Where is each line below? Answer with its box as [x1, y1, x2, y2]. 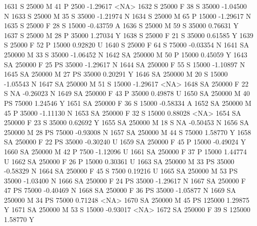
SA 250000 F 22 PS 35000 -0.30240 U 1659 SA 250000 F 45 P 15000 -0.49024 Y [4, 136, 246, 147]
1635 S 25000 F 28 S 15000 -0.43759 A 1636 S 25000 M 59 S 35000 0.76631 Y [4, 20, 239, 31]
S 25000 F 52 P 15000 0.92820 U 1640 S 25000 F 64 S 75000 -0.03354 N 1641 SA [4, 40, 249, 50]
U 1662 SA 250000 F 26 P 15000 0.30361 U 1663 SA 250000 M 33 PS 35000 [4, 156, 234, 166]
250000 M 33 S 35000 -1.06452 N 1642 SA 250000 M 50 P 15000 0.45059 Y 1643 [4, 49, 248, 59]
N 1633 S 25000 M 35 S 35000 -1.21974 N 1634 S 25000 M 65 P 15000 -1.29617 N [4, 10, 252, 21]
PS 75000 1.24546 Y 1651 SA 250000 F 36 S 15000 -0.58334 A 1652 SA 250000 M [4, 97, 252, 108]
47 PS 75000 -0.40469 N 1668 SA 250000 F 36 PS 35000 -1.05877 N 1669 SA [4, 185, 236, 195]
